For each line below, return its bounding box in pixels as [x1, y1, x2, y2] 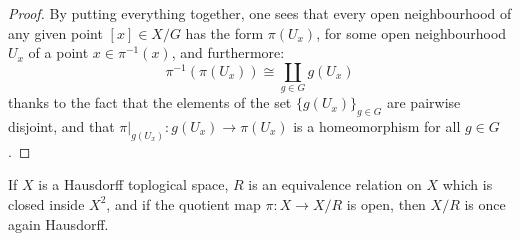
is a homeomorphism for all [293, 115, 461, 136]
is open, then [346, 193, 426, 214]
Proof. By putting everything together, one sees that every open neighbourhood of [8, 3, 512, 23]
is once [464, 193, 506, 214]
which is [442, 174, 493, 195]
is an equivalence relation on [248, 174, 422, 195]
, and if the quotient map [106, 193, 261, 214]
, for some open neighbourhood [316, 22, 507, 43]
